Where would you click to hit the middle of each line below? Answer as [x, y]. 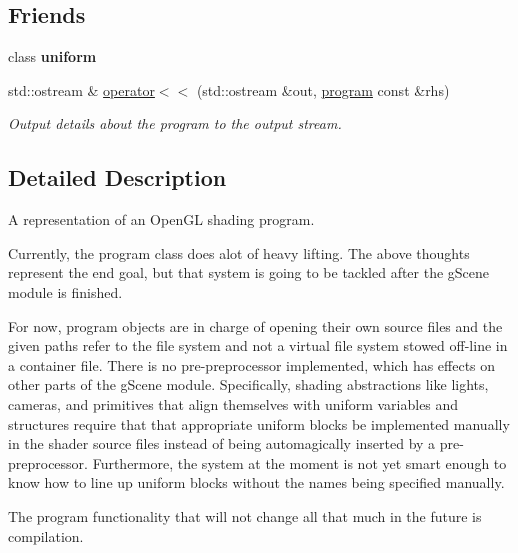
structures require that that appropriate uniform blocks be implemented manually [259, 423]
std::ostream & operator [81, 89]
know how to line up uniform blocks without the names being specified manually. [256, 482]
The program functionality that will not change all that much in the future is [245, 515]
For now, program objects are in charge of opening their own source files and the [255, 325]
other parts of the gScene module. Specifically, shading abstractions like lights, [248, 384]
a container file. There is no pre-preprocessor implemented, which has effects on [252, 364]
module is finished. [65, 291]
